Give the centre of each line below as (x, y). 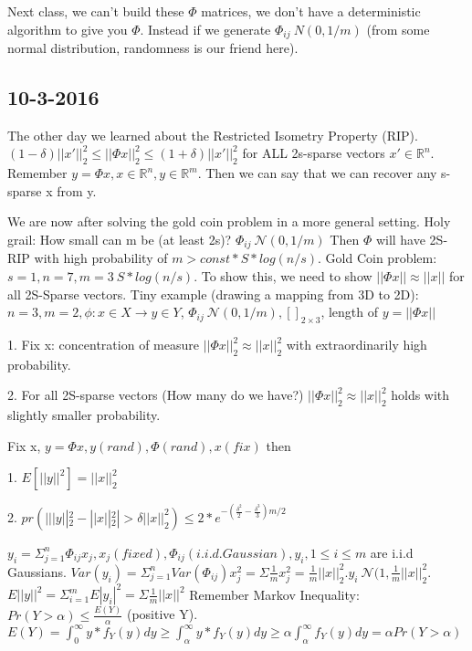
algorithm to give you (68, 29)
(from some (398, 29)
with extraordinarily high (357, 345)
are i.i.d (392, 552)
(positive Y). (162, 614)
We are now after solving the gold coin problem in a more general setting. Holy (229, 221)
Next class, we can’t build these (96, 11)
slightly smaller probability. (84, 415)
